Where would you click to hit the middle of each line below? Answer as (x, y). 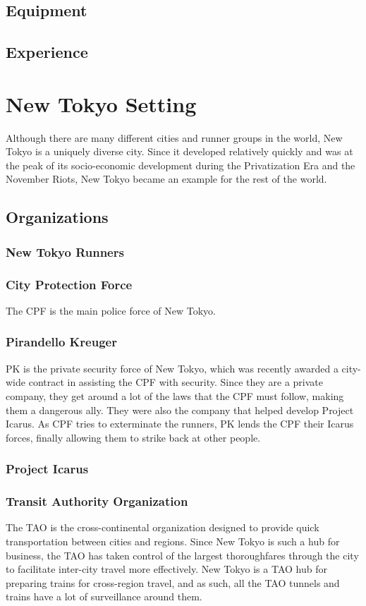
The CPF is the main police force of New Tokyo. (111, 310)
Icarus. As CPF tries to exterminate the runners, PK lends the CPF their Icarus (180, 424)
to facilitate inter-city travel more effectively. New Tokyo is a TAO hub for (166, 569)
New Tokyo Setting (101, 103)
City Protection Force (69, 284)
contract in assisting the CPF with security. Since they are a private (176, 382)
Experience (47, 52)
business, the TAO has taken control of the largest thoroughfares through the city (182, 555)
